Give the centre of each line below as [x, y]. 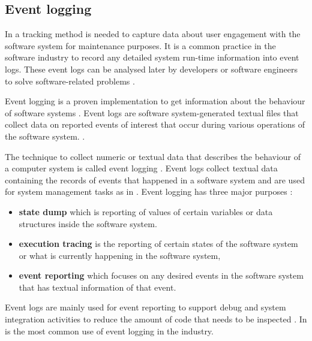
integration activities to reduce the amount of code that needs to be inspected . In [156, 319]
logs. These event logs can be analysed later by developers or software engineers [151, 69]
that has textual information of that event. [97, 287]
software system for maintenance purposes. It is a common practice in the [140, 45]
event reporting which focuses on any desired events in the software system [161, 275]
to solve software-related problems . [70, 81]
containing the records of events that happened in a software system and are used [155, 179]
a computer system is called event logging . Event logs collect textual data [141, 168]
